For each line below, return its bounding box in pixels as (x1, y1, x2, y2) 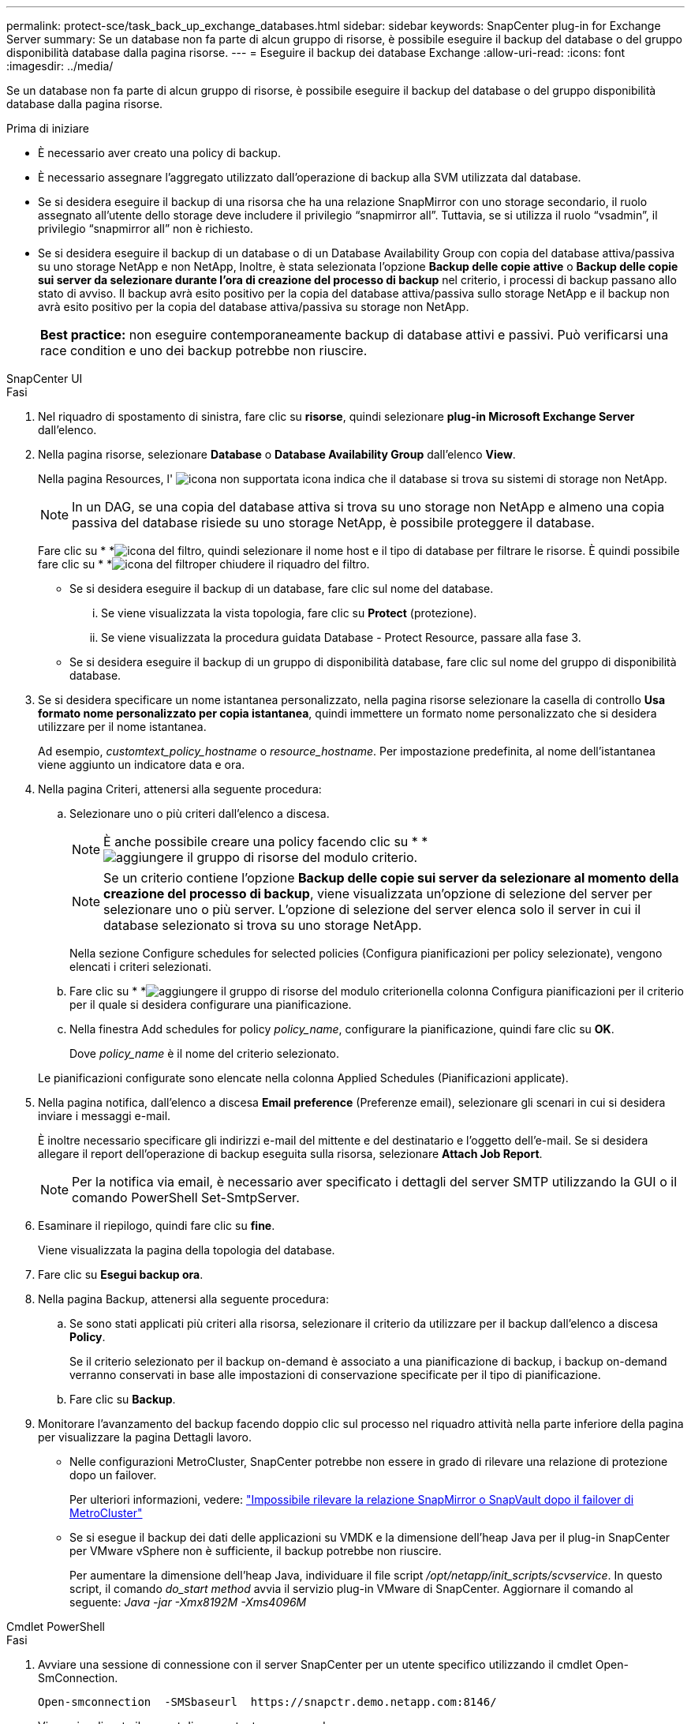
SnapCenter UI (6, 372, 83, 385)
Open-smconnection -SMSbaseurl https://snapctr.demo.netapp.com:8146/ (38, 1696, 497, 1708)
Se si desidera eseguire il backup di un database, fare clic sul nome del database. (69, 582, 494, 595)
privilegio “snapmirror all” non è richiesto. (38, 222, 253, 235)
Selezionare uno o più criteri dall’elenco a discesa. (69, 807, 330, 820)
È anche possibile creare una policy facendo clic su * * (103, 834, 428, 849)
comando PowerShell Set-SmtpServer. (72, 1190, 300, 1205)
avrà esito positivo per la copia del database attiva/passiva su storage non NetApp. (38, 300, 469, 313)
